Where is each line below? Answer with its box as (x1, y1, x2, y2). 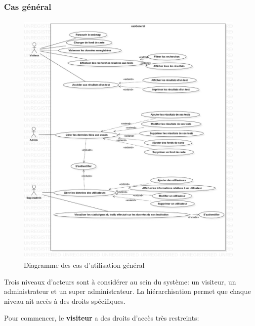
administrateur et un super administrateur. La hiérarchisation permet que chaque (4, 286, 251, 296)
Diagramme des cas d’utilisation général (24, 260, 145, 270)
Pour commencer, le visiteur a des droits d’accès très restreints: (4, 312, 199, 323)
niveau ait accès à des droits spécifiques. (4, 295, 126, 306)
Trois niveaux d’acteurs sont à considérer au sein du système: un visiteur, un (4, 276, 236, 286)
